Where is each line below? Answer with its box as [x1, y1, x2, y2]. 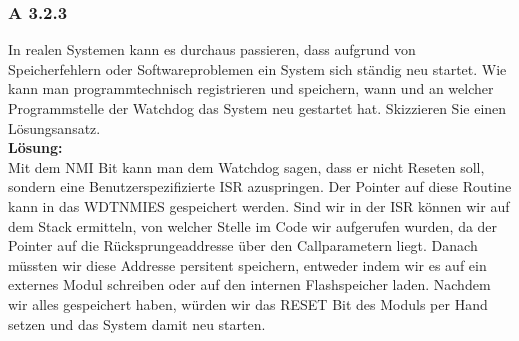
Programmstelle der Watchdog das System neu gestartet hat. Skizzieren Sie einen [8, 98, 507, 118]
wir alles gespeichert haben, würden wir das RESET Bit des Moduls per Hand [8, 293, 488, 314]
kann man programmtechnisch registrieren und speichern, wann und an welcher [8, 78, 494, 99]
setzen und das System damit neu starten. [8, 313, 266, 334]
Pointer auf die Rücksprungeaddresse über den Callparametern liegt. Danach [8, 235, 478, 256]
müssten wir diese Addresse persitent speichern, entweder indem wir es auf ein [8, 254, 487, 275]
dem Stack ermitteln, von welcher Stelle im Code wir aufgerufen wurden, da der [8, 215, 498, 236]
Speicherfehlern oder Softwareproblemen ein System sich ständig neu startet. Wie [8, 58, 507, 79]
